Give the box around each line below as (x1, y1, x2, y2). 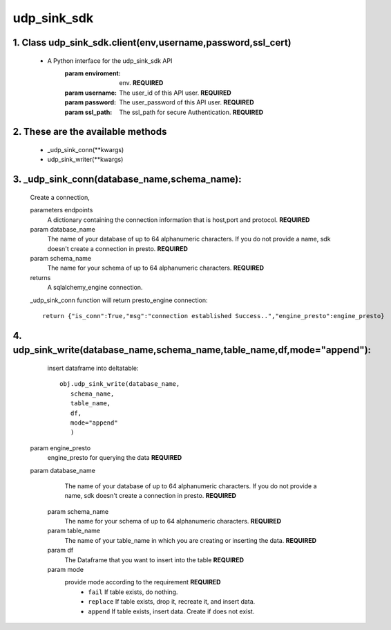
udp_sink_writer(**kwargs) (47, 156, 124, 164)
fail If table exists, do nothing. (88, 588, 178, 596)
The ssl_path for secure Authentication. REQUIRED (119, 108, 264, 116)
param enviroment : (64, 69, 121, 77)
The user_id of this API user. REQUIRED (119, 89, 231, 97)
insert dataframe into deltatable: (47, 364, 139, 373)
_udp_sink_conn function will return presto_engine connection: (30, 296, 208, 304)
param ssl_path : (64, 108, 113, 116)
